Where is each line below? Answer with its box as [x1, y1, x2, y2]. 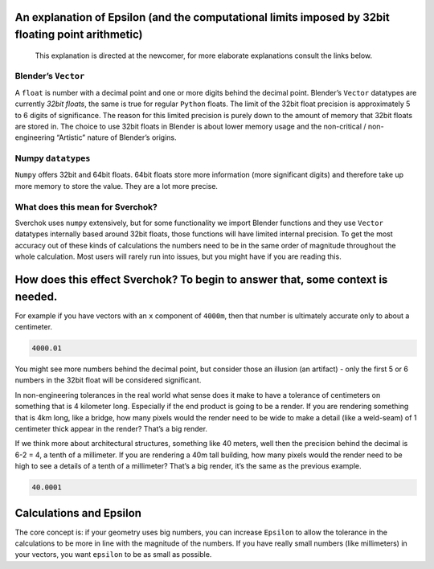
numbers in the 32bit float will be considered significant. [14, 375, 202, 385]
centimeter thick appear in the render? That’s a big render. [14, 424, 208, 433]
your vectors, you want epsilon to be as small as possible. [14, 550, 212, 559]
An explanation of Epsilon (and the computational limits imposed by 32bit [14, 10, 390, 24]
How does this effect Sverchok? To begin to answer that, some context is [14, 272, 388, 286]
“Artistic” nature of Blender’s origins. [56, 133, 177, 142]
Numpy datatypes [14, 153, 91, 164]
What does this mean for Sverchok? [14, 201, 158, 212]
